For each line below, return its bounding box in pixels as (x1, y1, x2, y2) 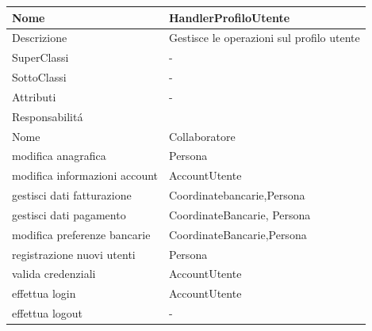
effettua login (12, 285, 76, 302)
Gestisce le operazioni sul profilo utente (169, 29, 360, 46)
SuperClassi (12, 49, 69, 66)
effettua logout (12, 305, 83, 321)
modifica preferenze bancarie (12, 226, 151, 242)
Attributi (12, 88, 56, 105)
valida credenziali (12, 265, 96, 282)
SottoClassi (12, 69, 67, 86)
